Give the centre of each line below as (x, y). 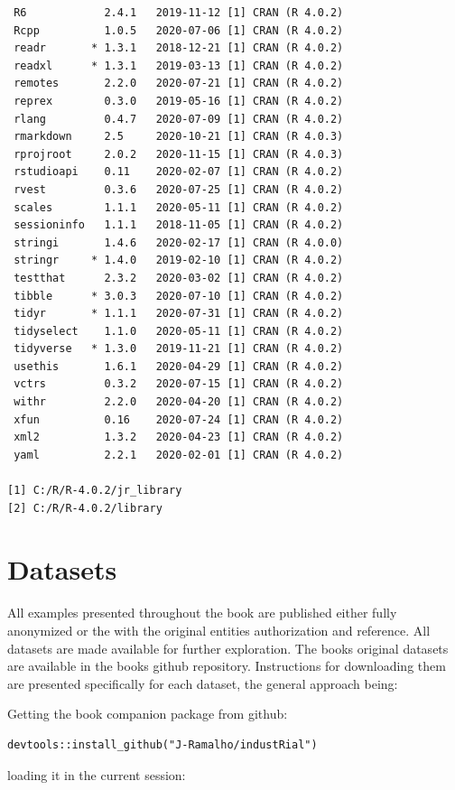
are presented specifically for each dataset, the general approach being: (203, 683)
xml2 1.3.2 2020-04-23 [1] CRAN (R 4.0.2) (179, 437)
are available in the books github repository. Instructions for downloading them (227, 666)
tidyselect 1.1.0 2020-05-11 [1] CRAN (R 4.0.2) (179, 331)
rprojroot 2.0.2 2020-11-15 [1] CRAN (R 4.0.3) (179, 154)
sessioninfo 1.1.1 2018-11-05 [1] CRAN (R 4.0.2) (179, 225)
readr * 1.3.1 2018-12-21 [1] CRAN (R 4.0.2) (179, 48)
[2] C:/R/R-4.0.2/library (85, 508)
